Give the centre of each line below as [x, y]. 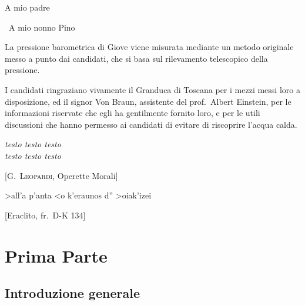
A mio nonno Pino [42, 27]
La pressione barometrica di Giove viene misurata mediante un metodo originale [149, 47]
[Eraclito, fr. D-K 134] [45, 215]
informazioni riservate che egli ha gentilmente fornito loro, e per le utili [133, 113]
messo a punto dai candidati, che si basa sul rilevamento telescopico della [136, 58]
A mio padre [27, 7]
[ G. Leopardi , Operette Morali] [61, 175]
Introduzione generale [72, 293]
